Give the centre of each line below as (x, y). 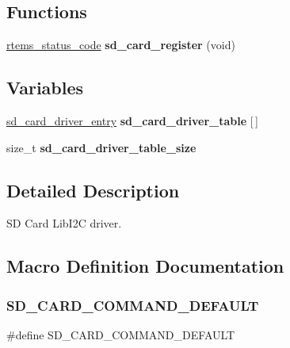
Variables (45, 88)
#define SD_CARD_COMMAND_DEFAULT (121, 334)
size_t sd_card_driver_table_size (101, 147)
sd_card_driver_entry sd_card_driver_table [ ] (132, 120)
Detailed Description (93, 190)
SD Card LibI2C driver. (64, 223)
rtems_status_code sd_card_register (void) (121, 45)
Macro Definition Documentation (145, 266)
